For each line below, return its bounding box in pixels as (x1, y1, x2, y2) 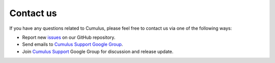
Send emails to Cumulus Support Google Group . (22, 41, 123, 47)
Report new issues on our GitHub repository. (22, 34, 116, 40)
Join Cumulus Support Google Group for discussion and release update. (22, 48, 174, 54)
